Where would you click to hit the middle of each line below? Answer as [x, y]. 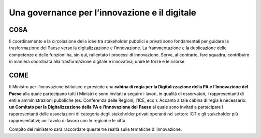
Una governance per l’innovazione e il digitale [103, 13]
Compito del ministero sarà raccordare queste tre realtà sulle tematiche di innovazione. [95, 129]
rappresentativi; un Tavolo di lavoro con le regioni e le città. [68, 121]
